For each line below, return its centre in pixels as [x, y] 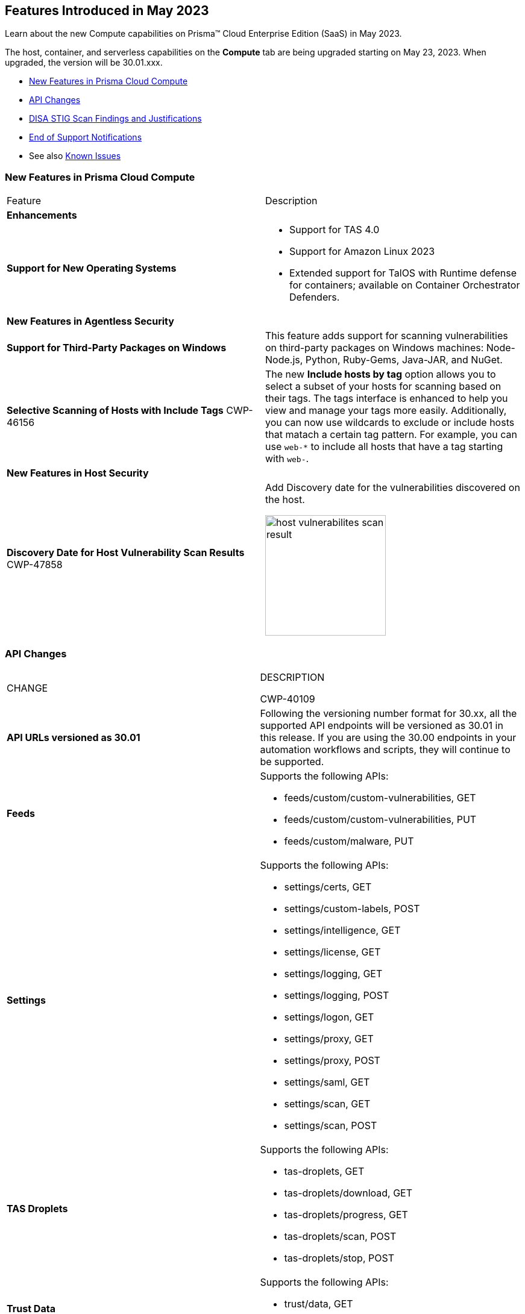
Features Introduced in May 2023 [107, 11]
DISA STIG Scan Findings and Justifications [115, 119]
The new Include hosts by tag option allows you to [381, 374]
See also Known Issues [75, 156]
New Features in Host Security [78, 473]
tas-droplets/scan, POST [340, 1236]
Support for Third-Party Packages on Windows [117, 348]
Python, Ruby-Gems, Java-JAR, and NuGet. [404, 360]
